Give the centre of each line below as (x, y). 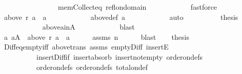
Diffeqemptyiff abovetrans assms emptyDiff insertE (86, 47)
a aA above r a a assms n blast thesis (96, 36)
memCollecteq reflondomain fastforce (137, 7)
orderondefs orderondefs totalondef (92, 67)
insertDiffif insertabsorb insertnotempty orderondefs (119, 56)
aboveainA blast (88, 27)
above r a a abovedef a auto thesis (121, 17)
